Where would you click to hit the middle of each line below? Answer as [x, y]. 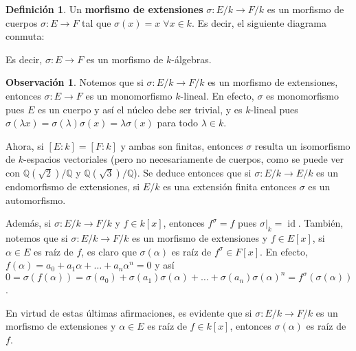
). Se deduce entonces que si [192, 172]
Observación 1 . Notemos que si [75, 82]
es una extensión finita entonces [230, 186]
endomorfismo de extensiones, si [73, 186]
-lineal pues [274, 109]
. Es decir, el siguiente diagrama [259, 22]
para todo [177, 123]
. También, [321, 223]
